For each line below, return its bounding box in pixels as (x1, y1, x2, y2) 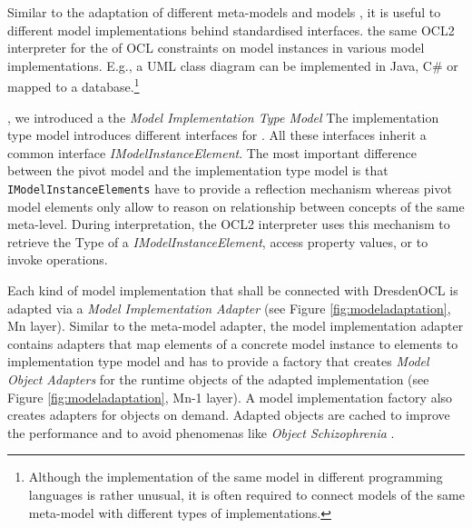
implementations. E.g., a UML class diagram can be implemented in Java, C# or (7, 55, 458, 75)
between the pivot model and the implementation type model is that (7, 161, 388, 180)
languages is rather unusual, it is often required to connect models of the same (28, 484, 465, 503)
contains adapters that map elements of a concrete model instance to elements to (7, 334, 458, 353)
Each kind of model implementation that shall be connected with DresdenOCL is (7, 281, 458, 300)
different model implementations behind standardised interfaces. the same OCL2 (7, 20, 455, 39)
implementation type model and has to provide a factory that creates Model (7, 352, 429, 371)
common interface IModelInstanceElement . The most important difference (7, 143, 417, 162)
